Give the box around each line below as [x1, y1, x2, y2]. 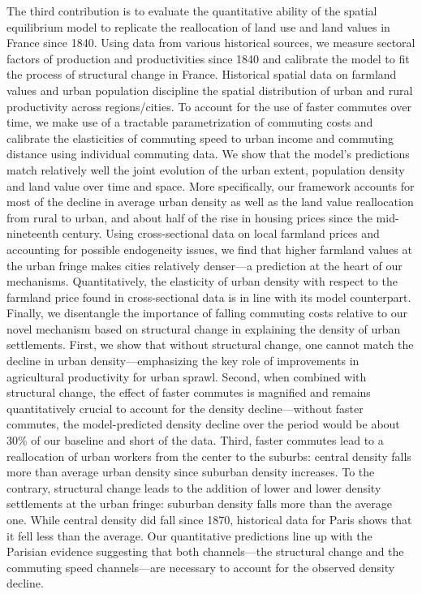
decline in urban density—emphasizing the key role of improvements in [6, 352, 360, 369]
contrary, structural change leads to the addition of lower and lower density [6, 479, 381, 496]
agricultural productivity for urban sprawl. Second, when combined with [6, 368, 367, 385]
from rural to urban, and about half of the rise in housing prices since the [6, 209, 372, 226]
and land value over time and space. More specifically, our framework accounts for [6, 177, 415, 194]
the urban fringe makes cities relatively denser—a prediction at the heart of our [6, 256, 403, 273]
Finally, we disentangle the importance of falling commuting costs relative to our [6, 304, 408, 321]
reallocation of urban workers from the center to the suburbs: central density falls [6, 447, 411, 464]
